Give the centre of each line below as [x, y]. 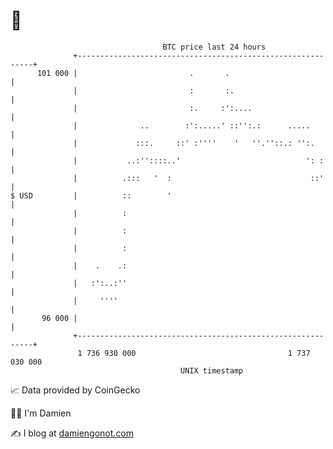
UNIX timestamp [212, 370]
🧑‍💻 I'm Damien [41, 413]
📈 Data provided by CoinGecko [75, 390]
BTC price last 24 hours [214, 47]
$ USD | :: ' [91, 195]
